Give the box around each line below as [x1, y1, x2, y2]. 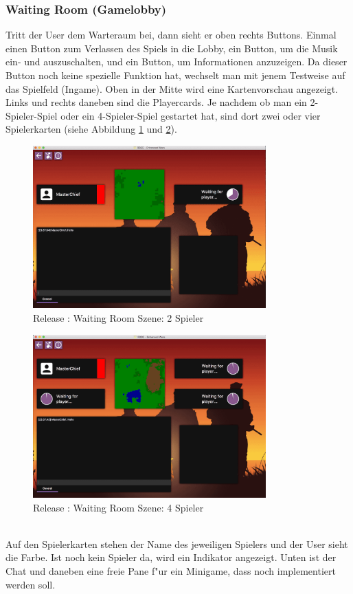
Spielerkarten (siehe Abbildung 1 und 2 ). [5, 122, 177, 136]
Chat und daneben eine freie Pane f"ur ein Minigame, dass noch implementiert [5, 563, 336, 577]
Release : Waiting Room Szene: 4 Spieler [33, 500, 204, 514]
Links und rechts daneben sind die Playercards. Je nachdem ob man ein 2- [5, 95, 319, 109]
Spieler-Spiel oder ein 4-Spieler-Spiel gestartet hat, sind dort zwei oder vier [5, 108, 321, 122]
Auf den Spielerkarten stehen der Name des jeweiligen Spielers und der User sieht [5, 536, 348, 551]
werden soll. [5, 577, 56, 591]
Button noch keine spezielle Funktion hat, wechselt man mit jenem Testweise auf [5, 68, 345, 82]
